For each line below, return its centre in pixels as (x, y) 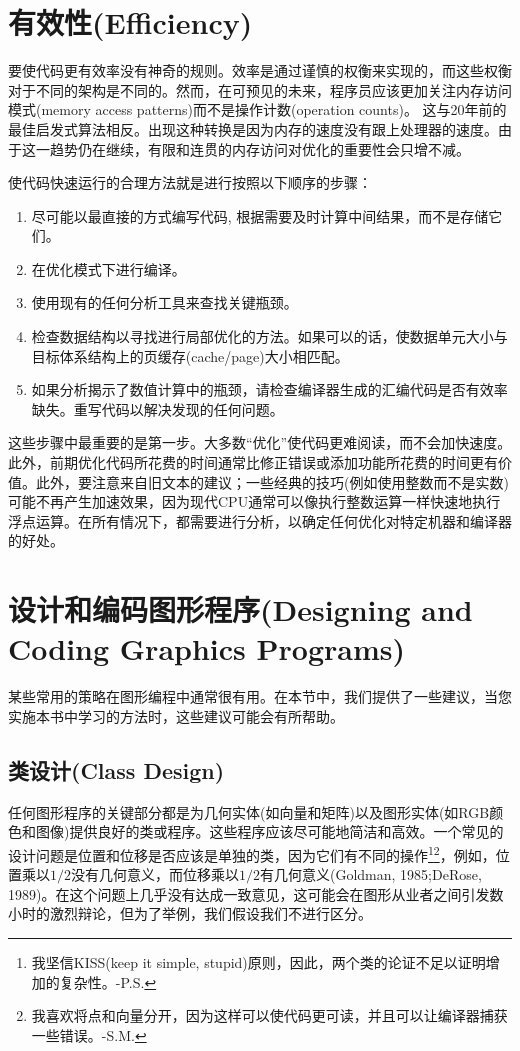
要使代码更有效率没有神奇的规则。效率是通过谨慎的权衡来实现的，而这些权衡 (260, 70)
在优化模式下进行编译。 (108, 268)
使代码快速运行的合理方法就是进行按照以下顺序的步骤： (190, 182)
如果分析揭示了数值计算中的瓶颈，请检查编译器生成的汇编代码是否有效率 (269, 389)
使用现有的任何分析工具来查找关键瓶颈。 (164, 302)
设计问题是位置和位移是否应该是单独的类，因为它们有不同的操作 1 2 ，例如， (252, 853)
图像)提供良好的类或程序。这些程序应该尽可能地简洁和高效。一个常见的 (269, 831)
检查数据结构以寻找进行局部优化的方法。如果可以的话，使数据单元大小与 (269, 336)
